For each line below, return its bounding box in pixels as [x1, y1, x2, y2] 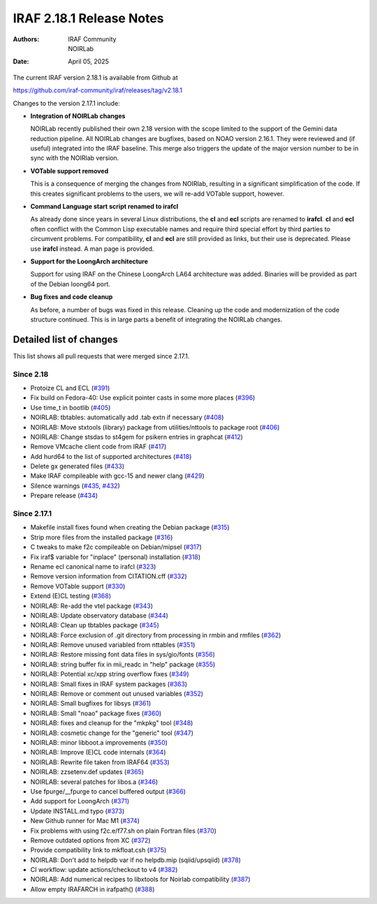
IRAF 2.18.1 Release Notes [13, 10, 164, 26]
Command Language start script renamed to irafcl [30, 203, 179, 211]
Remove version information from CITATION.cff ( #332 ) [30, 572, 188, 581]
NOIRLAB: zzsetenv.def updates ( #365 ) [30, 768, 145, 776]
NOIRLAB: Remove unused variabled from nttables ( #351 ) [30, 641, 195, 649]
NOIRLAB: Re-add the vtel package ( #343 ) [30, 602, 154, 610]
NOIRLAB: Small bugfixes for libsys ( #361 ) [30, 699, 151, 708]
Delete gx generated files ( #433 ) [30, 462, 125, 471]
